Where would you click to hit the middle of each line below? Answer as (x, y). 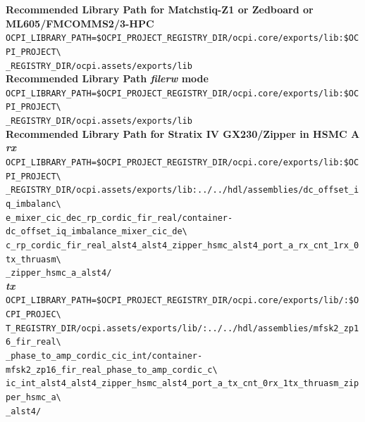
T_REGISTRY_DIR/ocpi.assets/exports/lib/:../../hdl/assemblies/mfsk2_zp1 (182, 328)
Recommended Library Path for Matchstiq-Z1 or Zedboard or (160, 9)
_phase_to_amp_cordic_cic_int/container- (104, 356)
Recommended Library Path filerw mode (107, 78)
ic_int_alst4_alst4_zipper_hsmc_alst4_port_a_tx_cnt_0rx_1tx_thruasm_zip (182, 384)
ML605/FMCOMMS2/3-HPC (80, 23)
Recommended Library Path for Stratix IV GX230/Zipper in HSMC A (183, 133)
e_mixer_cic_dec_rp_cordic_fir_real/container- (119, 218)
